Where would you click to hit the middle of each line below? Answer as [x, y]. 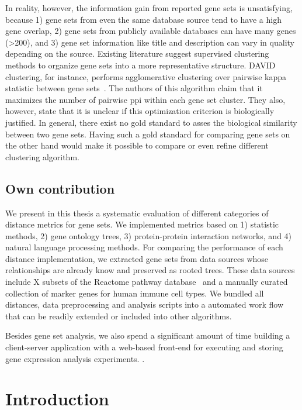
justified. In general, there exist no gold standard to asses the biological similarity [151, 122]
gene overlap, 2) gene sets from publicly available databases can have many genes [151, 31]
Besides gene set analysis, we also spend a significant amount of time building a [148, 335]
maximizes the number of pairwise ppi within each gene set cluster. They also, [145, 99]
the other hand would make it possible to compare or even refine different [137, 145]
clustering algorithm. [42, 156]
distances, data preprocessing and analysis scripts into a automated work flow [144, 304]
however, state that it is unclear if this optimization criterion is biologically [140, 111]
